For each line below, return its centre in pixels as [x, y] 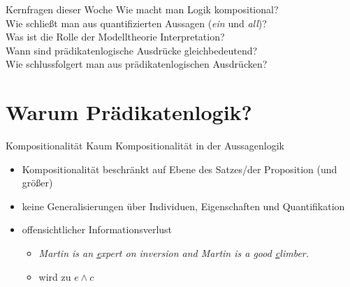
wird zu [55, 276]
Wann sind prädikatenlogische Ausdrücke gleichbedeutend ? [132, 50]
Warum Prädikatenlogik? [129, 112]
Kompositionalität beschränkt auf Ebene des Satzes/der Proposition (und [180, 169]
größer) [37, 183]
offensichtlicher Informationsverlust [97, 229]
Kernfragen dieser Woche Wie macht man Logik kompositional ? [142, 9]
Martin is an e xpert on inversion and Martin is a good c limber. [174, 253]
